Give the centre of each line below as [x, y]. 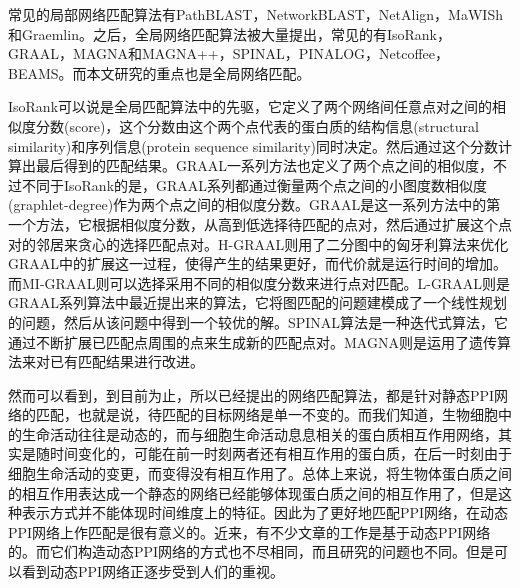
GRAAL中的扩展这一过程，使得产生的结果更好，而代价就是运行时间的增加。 [258, 263]
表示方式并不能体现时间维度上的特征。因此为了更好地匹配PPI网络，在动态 [265, 512]
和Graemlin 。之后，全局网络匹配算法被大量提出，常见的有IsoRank [222, 33]
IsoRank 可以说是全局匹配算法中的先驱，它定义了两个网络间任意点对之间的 [250, 106]
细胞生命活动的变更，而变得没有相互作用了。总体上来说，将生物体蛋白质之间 [260, 473]
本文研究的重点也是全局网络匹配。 [198, 72]
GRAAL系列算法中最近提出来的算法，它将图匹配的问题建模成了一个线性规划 [258, 302]
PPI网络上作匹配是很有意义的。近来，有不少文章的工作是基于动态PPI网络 [249, 531]
